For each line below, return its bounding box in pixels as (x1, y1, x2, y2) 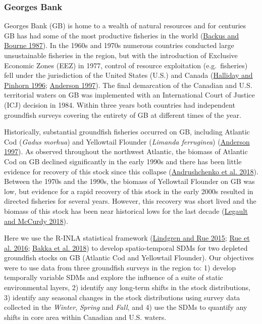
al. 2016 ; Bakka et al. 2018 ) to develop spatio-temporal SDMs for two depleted (4, 242, 248, 253)
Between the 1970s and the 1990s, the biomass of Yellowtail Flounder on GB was (4, 176, 255, 187)
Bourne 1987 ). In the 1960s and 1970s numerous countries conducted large (4, 40, 234, 51)
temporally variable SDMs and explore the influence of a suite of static (4, 272, 223, 283)
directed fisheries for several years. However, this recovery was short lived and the (4, 196, 256, 206)
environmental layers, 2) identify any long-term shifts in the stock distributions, (4, 282, 250, 293)
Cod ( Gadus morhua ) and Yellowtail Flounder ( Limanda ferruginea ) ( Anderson (4, 136, 250, 147)
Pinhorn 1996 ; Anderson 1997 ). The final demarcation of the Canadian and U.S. (4, 79, 252, 90)
